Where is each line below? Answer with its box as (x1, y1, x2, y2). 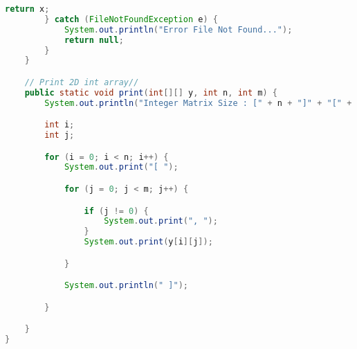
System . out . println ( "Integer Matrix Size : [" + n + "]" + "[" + (44, 98, 352, 108)
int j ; (44, 130, 75, 141)
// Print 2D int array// (24, 77, 139, 87)
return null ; (64, 35, 124, 45)
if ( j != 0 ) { (84, 206, 149, 216)
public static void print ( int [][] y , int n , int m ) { (24, 87, 277, 98)
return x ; (5, 4, 50, 14)
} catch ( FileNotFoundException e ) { (44, 14, 218, 24)
